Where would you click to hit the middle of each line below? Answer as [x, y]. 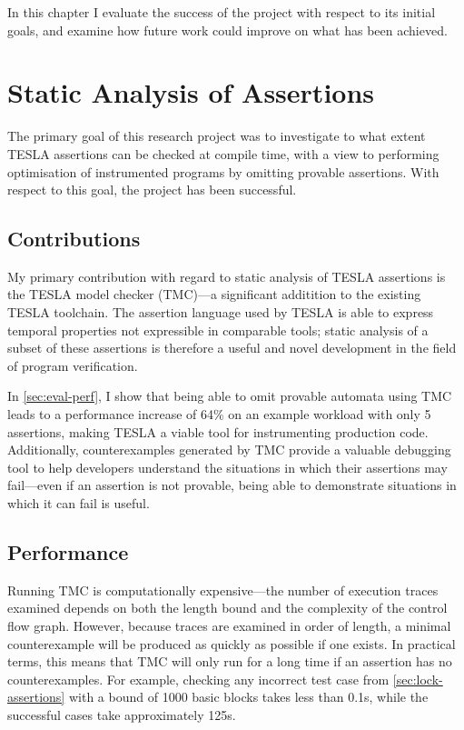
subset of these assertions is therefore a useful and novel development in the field [232, 348]
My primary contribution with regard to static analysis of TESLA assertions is [227, 276]
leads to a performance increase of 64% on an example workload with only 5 [219, 414]
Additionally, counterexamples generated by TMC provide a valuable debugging [229, 450]
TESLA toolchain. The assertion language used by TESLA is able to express [221, 312]
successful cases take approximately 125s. [122, 714]
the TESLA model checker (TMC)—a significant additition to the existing [214, 294]
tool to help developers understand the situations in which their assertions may [227, 467]
